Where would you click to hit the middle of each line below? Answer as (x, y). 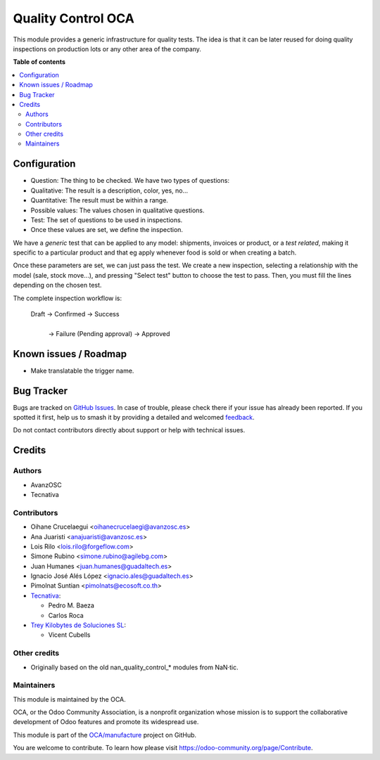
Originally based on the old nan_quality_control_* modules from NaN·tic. (134, 667)
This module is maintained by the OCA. (69, 699)
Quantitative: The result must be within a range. (100, 200)
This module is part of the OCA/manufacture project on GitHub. (105, 735)
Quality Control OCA (74, 18)
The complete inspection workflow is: (68, 298)
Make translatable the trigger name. (82, 371)
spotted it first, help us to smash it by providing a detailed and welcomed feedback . (134, 418)
